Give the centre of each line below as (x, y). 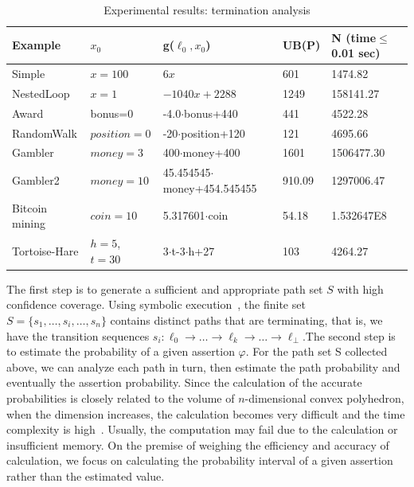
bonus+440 (211, 113)
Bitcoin (30, 207)
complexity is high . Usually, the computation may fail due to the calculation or (202, 429)
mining (29, 223)
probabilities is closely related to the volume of (121, 397)
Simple (29, 74)
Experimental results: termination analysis (207, 10)
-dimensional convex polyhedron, (324, 397)
